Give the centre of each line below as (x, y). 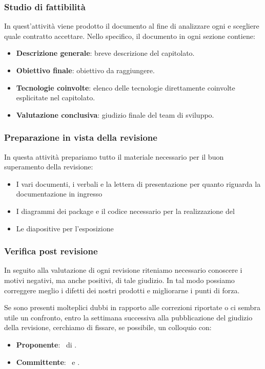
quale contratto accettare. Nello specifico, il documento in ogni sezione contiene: (130, 36)
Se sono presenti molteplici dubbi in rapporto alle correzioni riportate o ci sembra (132, 307)
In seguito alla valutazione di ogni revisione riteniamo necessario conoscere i (123, 270)
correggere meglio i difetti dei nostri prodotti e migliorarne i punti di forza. (122, 290)
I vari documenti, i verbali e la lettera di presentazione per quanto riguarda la (138, 183)
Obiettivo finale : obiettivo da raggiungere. (85, 70)
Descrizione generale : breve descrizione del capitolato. (105, 53)
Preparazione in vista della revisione (81, 137)
